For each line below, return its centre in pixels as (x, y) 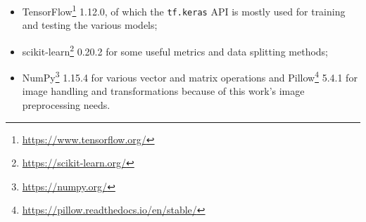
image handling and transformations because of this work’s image (163, 91)
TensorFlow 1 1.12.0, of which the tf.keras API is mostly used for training (184, 10)
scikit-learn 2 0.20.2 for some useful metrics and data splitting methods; (175, 50)
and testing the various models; (90, 25)
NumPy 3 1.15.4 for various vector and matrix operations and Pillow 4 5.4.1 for (190, 76)
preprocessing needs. (66, 105)
